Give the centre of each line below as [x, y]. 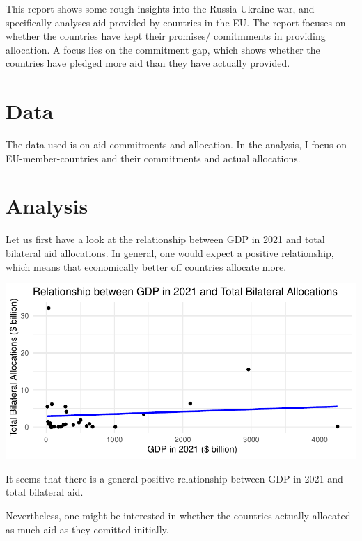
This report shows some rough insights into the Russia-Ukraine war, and [160, 8]
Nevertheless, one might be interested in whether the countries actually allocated [178, 515]
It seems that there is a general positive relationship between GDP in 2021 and [174, 478]
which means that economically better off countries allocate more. [146, 266]
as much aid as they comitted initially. [87, 529]
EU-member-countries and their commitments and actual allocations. [153, 158]
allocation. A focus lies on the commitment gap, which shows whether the [163, 49]
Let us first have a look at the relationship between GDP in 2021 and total [165, 239]
